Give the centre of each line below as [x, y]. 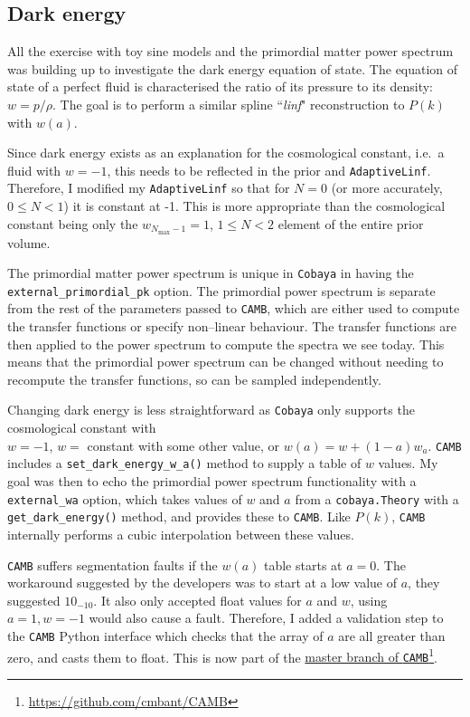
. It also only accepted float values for [197, 600]
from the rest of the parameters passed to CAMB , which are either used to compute [234, 308]
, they [424, 583]
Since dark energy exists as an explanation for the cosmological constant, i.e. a [226, 153]
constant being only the [73, 223]
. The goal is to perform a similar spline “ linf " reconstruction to [228, 104]
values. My [408, 463]
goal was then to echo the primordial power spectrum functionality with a [212, 481]
